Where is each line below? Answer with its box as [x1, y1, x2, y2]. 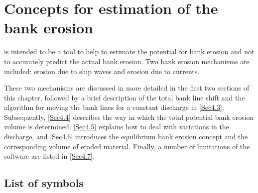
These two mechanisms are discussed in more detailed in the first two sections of [4, 83, 250, 93]
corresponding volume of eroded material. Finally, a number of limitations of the [4, 141, 250, 151]
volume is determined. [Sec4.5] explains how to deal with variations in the [4, 121, 229, 132]
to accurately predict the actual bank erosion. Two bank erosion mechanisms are [4, 56, 250, 66]
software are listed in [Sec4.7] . [4, 151, 95, 161]
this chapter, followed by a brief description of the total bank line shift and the [4, 92, 245, 102]
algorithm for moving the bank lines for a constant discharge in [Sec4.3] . [4, 102, 224, 112]
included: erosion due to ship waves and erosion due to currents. [4, 66, 200, 76]
